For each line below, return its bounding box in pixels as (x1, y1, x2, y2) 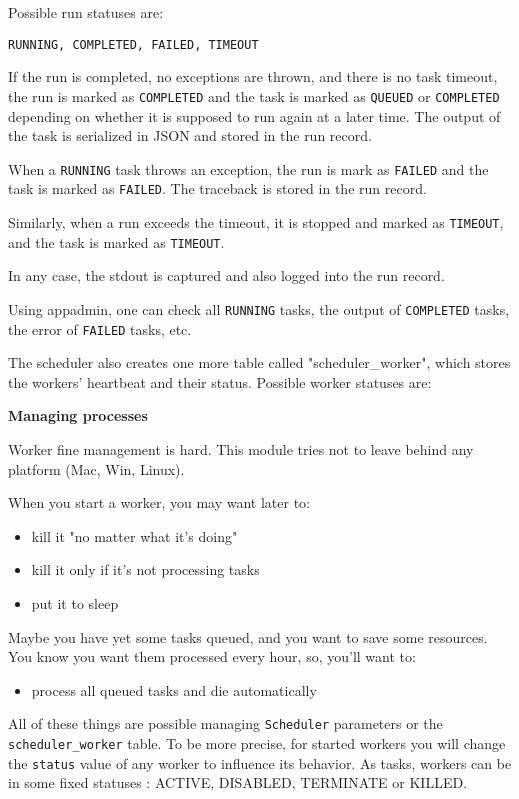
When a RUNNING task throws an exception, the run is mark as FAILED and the (8, 158, 489, 179)
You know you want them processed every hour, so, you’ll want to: (8, 646, 416, 667)
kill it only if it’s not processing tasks (31, 559, 260, 580)
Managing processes (8, 405, 148, 426)
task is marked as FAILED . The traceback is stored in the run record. (8, 178, 427, 199)
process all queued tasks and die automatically (31, 679, 317, 700)
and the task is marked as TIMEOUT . (8, 231, 225, 252)
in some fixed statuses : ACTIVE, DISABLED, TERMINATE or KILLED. (8, 772, 468, 793)
